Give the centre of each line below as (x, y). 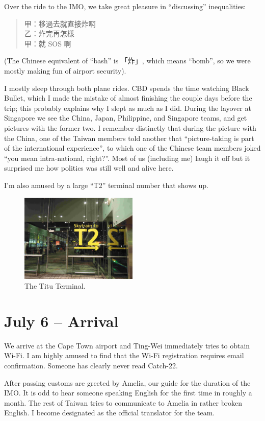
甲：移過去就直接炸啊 (60, 23)
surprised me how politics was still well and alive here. (89, 168)
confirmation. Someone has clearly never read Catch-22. (91, 365)
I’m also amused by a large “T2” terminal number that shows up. (106, 185)
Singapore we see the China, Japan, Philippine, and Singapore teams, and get (126, 118)
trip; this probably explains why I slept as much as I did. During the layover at (128, 108)
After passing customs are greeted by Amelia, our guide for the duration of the (127, 382)
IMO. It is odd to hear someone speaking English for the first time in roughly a (128, 393)
